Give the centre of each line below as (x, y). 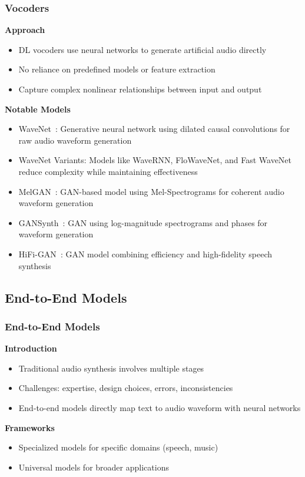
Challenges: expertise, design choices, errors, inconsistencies (126, 388)
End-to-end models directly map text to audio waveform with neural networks (160, 407)
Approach (25, 30)
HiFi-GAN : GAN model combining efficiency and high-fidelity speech (145, 254)
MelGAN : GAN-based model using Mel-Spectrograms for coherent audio (151, 191)
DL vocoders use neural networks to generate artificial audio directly (142, 49)
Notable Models (38, 109)
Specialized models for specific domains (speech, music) (118, 447)
